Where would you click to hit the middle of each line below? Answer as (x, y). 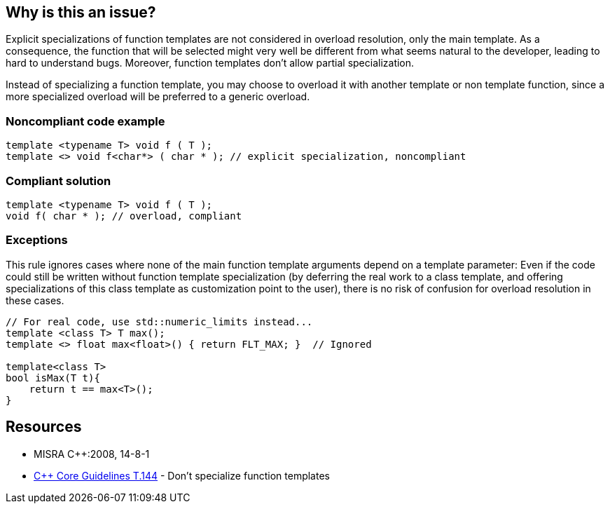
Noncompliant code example (85, 121)
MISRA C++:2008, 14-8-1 (92, 454)
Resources (44, 427)
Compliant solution (58, 181)
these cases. (35, 300)
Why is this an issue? (81, 12)
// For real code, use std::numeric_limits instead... (159, 321)
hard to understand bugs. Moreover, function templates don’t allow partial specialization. (210, 63)
